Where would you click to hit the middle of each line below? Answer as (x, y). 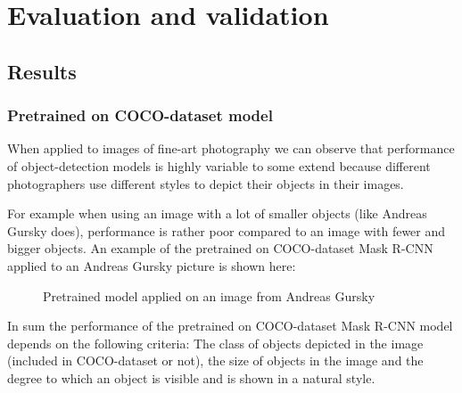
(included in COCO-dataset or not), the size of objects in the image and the (215, 360)
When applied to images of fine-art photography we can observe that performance (231, 148)
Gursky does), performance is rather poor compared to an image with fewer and (227, 230)
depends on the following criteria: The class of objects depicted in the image (215, 343)
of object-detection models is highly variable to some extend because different (219, 165)
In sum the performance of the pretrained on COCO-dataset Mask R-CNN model (230, 326)
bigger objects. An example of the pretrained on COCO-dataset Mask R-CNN (220, 248)
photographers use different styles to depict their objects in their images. (206, 183)
